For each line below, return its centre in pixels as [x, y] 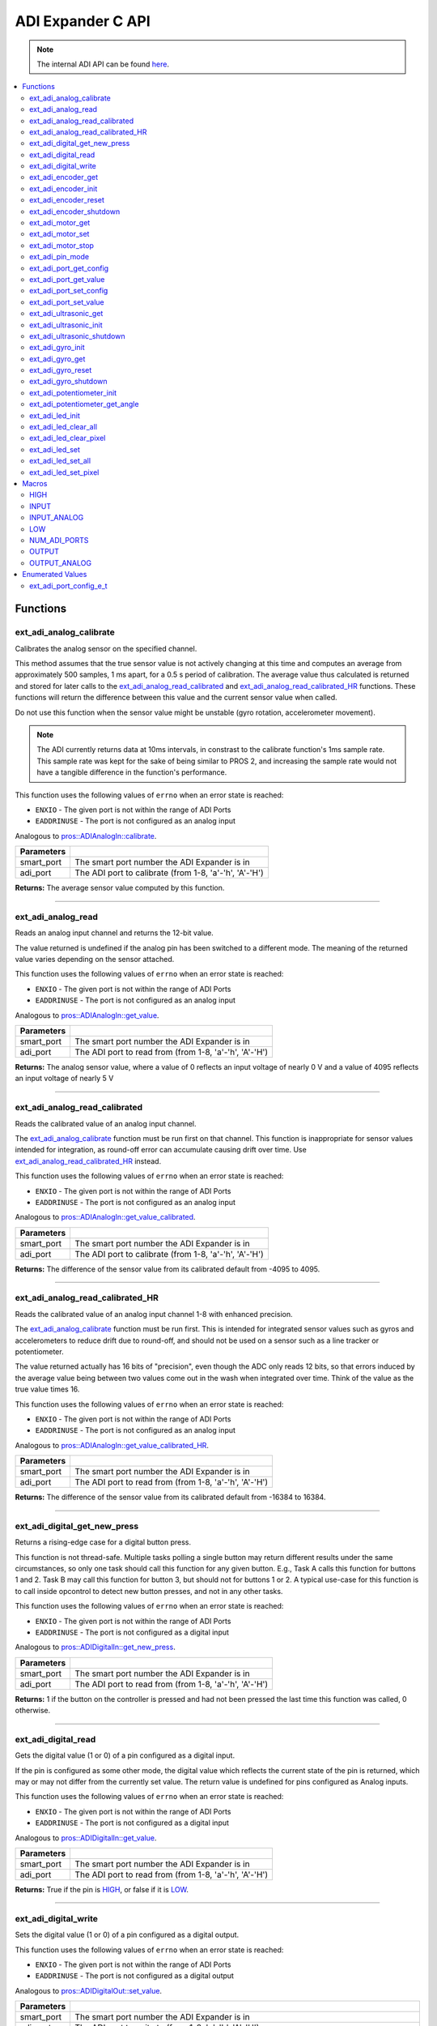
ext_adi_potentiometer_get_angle [84, 404]
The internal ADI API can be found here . [103, 64]
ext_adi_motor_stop [62, 245]
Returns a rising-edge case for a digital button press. [103, 1542]
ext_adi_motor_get [60, 223]
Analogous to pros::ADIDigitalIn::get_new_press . [95, 1647]
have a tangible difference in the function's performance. [132, 772]
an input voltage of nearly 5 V [64, 1079]
